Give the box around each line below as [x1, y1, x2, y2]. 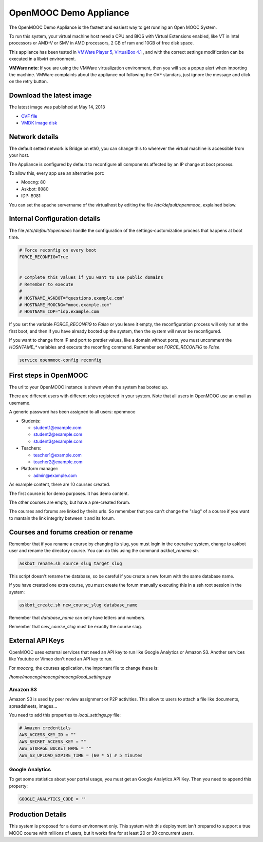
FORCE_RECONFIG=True [19, 254, 68, 260]
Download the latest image [9, 91, 92, 100]
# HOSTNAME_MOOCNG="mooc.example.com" [19, 302, 112, 308]
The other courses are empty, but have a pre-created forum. [9, 499, 131, 505]
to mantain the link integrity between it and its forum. [9, 515, 115, 521]
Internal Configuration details [9, 215, 101, 223]
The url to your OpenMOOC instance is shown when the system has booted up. [9, 384, 169, 390]
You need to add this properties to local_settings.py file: [9, 712, 121, 718]
